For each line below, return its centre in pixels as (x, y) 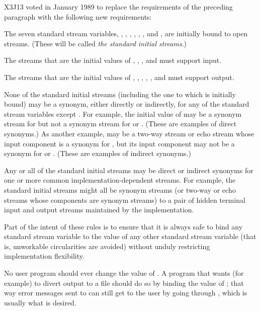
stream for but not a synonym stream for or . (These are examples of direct (120, 124)
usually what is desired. (40, 302)
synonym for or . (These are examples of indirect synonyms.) (98, 153)
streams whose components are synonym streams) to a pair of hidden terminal (125, 200)
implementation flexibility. (44, 256)
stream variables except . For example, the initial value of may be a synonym (123, 113)
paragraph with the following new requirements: (78, 16)
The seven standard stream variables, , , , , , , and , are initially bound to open (126, 33)
